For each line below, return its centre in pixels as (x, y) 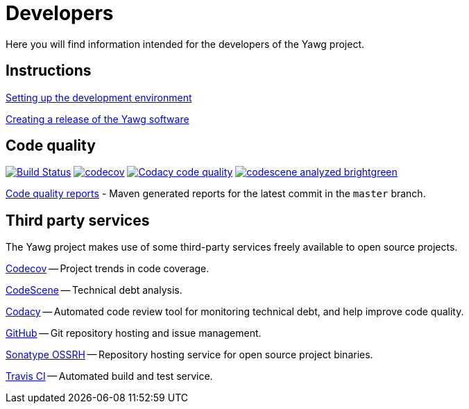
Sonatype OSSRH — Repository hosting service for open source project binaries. (189, 355)
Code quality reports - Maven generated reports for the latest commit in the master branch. (216, 194)
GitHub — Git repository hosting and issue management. (134, 333)
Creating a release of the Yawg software (97, 119)
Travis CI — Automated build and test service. (109, 376)
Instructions (49, 71)
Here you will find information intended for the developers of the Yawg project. (185, 44)
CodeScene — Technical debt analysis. (94, 290)
